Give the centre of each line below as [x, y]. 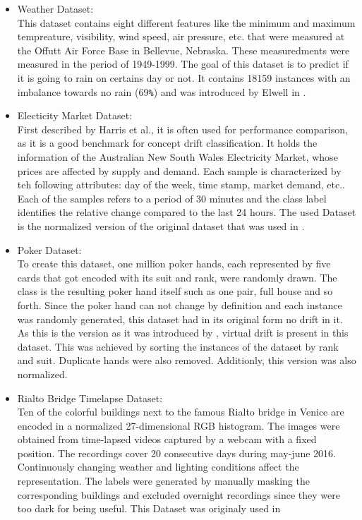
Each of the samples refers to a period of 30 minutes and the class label [172, 198]
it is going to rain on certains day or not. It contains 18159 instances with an [184, 77]
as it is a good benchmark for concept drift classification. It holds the [167, 143]
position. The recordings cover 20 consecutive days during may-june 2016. [176, 453]
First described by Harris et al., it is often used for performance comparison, [182, 129]
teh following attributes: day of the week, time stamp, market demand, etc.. [181, 185]
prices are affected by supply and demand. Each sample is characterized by [179, 170]
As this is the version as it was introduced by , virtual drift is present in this [183, 333]
